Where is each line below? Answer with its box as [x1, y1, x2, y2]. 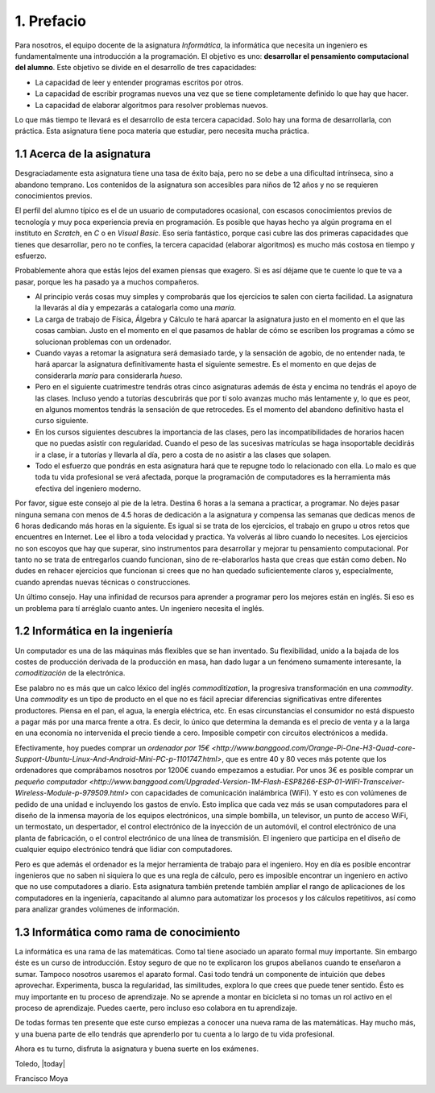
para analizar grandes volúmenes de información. [14, 904, 180, 914]
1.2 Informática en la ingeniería [14, 625, 173, 638]
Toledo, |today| [14, 1058, 66, 1068]
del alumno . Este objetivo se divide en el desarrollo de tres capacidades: [14, 63, 257, 73]
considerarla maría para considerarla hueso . [35, 371, 183, 380]
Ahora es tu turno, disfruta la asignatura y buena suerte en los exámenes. [14, 1044, 259, 1054]
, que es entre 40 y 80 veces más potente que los [222, 754, 387, 764]
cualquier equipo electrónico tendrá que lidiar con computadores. [14, 845, 233, 854]
